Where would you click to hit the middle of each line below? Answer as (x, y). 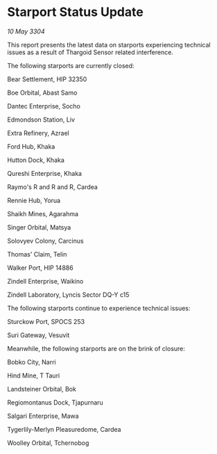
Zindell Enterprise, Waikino (45, 281)
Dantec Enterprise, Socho (44, 106)
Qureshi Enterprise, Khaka (44, 173)
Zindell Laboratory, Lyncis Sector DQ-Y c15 (68, 294)
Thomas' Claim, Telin (37, 254)
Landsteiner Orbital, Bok (42, 389)
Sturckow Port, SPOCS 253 (46, 321)
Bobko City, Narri (32, 362)
